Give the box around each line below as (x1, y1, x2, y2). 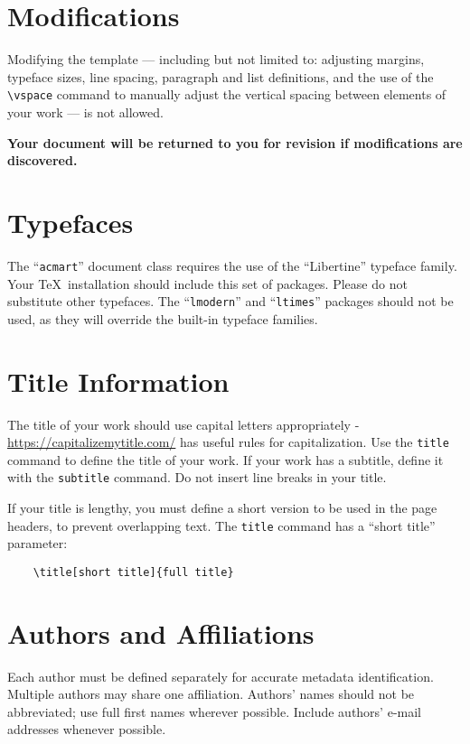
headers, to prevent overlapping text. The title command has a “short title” (7, 516, 436, 535)
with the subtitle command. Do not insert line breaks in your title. (7, 468, 387, 487)
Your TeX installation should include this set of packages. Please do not (7, 274, 408, 293)
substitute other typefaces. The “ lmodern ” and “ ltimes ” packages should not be (7, 292, 454, 311)
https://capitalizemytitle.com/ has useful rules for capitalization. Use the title (7, 432, 449, 451)
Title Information (7, 362, 230, 399)
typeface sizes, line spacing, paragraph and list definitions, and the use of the (7, 67, 434, 86)
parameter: (7, 534, 68, 553)
